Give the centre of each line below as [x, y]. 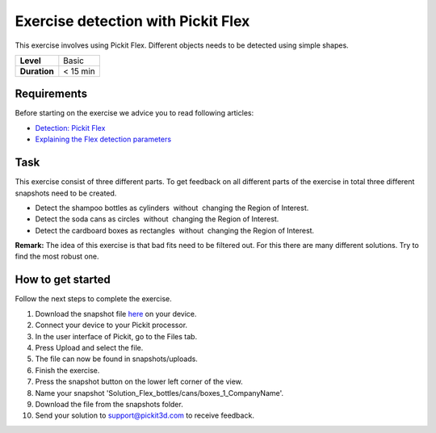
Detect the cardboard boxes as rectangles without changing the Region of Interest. [175, 230]
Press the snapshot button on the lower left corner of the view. [139, 382]
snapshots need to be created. [66, 193]
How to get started [63, 280]
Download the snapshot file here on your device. [116, 313]
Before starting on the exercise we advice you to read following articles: [134, 113]
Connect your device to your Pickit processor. [111, 325]
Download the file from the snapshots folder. [109, 404]
